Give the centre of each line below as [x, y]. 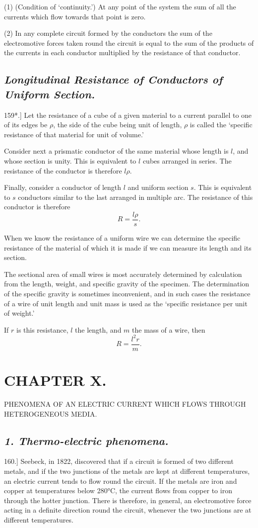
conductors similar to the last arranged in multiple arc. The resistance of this [135, 197]
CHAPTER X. [55, 380]
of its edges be [26, 125]
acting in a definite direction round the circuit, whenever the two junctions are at [128, 510]
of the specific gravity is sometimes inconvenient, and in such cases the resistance [127, 293]
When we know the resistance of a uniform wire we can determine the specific [122, 237]
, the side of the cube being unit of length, [118, 125]
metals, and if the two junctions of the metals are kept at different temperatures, [127, 471]
